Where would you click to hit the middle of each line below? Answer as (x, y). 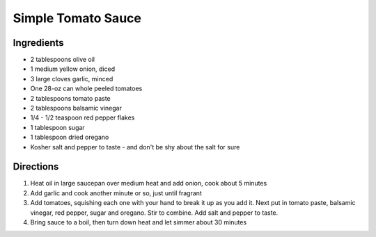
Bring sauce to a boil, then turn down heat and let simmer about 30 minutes (139, 222)
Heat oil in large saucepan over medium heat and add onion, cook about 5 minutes (149, 183)
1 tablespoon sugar (57, 127)
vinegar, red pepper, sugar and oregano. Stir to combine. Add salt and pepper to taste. (154, 213)
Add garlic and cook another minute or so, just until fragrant (116, 193)
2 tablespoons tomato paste (70, 98)
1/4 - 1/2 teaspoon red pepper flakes (83, 117)
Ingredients (38, 43)
